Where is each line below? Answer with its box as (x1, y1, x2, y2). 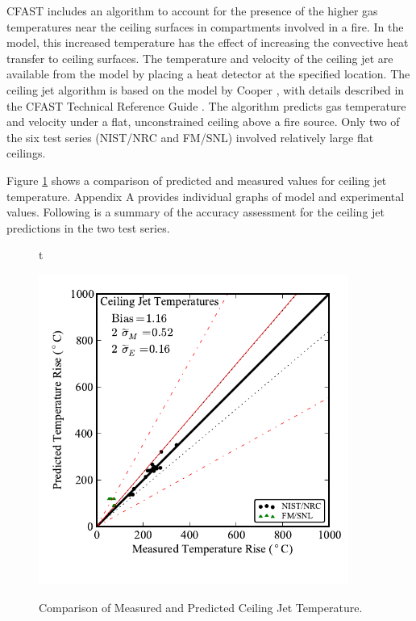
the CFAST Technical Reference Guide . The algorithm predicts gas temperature (6, 97, 406, 114)
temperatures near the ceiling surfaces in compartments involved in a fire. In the (6, 18, 404, 35)
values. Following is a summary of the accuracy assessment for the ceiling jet (6, 204, 385, 220)
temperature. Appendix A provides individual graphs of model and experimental (6, 187, 405, 204)
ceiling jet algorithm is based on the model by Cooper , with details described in (6, 81, 405, 98)
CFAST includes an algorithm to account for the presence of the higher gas (6, 2, 378, 19)
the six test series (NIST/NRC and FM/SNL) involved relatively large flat (6, 128, 374, 145)
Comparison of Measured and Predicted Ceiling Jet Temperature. (39, 598, 363, 615)
